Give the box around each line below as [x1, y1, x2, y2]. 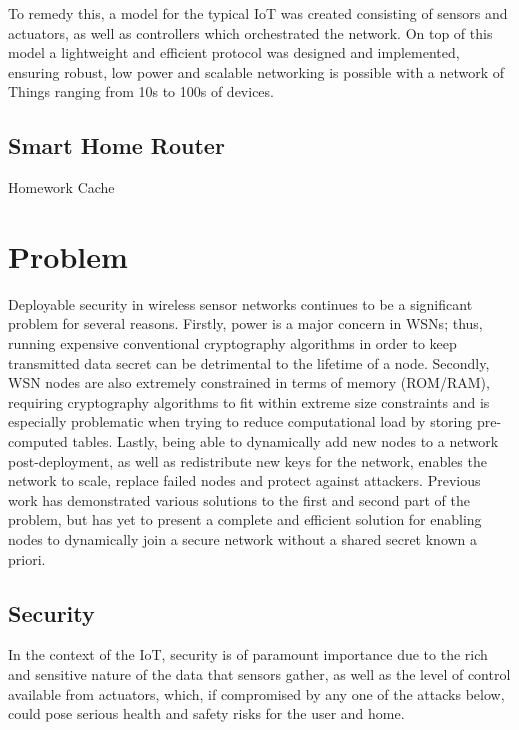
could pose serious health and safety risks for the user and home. [8, 703, 405, 724]
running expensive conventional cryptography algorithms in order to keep [8, 333, 457, 354]
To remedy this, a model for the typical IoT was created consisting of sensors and [8, 3, 508, 23]
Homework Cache [8, 177, 115, 198]
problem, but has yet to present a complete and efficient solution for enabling [8, 509, 482, 530]
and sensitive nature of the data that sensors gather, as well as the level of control [8, 664, 511, 684]
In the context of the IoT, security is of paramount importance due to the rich [8, 644, 488, 665]
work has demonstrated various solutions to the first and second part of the [8, 489, 470, 510]
